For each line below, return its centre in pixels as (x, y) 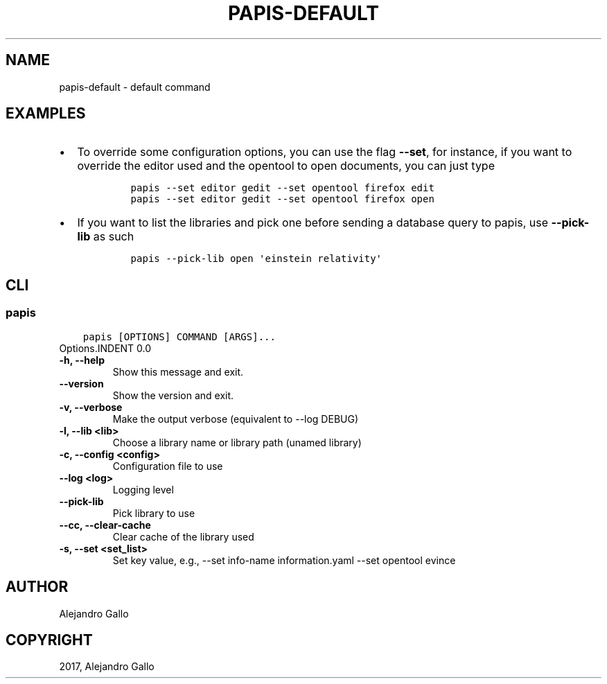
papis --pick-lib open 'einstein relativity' (256, 259)
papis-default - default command (135, 87)
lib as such (106, 237)
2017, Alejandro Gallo (107, 667)
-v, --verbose (91, 407)
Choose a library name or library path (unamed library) (237, 442)
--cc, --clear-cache (105, 525)
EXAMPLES (46, 114)
